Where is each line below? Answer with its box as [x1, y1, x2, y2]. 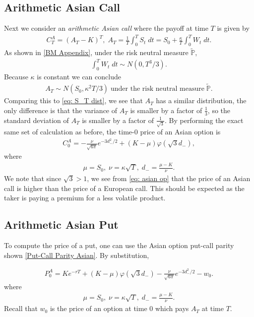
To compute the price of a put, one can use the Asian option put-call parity [4, 240, 234, 250]
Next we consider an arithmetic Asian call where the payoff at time [4, 23, 208, 33]
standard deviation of [4, 115, 69, 125]
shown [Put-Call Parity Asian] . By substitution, [4, 250, 149, 260]
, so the [207, 105, 231, 115]
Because [4, 71, 28, 82]
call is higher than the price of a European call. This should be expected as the [4, 183, 245, 193]
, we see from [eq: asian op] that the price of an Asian [87, 173, 251, 183]
